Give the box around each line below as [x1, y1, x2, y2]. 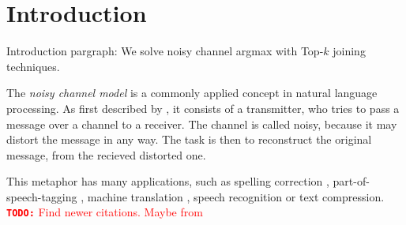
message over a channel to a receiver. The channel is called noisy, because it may [6, 115, 397, 132]
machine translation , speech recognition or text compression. [87, 188, 385, 204]
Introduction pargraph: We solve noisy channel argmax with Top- [6, 43, 324, 59]
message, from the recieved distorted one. [6, 146, 206, 163]
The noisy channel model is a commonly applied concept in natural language [6, 84, 378, 101]
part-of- [333, 173, 370, 189]
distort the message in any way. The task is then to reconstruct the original [6, 131, 372, 148]
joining [333, 43, 366, 59]
